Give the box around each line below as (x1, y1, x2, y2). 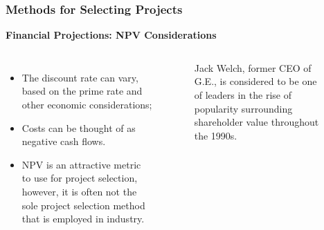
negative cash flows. (21, 134, 106, 148)
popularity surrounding (194, 101, 293, 115)
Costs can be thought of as (21, 120, 136, 135)
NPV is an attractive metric (21, 157, 141, 171)
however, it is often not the (21, 184, 137, 198)
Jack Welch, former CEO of (194, 60, 312, 75)
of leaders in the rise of (194, 88, 291, 102)
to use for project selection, (21, 171, 138, 185)
